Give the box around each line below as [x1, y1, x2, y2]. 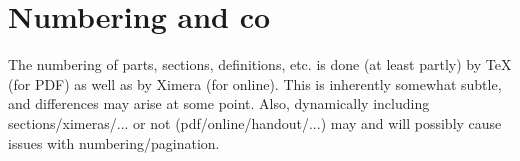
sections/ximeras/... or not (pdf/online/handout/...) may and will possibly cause [8, 112, 502, 133]
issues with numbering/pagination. [8, 132, 220, 153]
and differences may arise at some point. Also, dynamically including [8, 93, 430, 114]
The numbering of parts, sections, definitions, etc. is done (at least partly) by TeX [8, 54, 512, 75]
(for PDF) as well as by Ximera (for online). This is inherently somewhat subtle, [8, 73, 502, 94]
